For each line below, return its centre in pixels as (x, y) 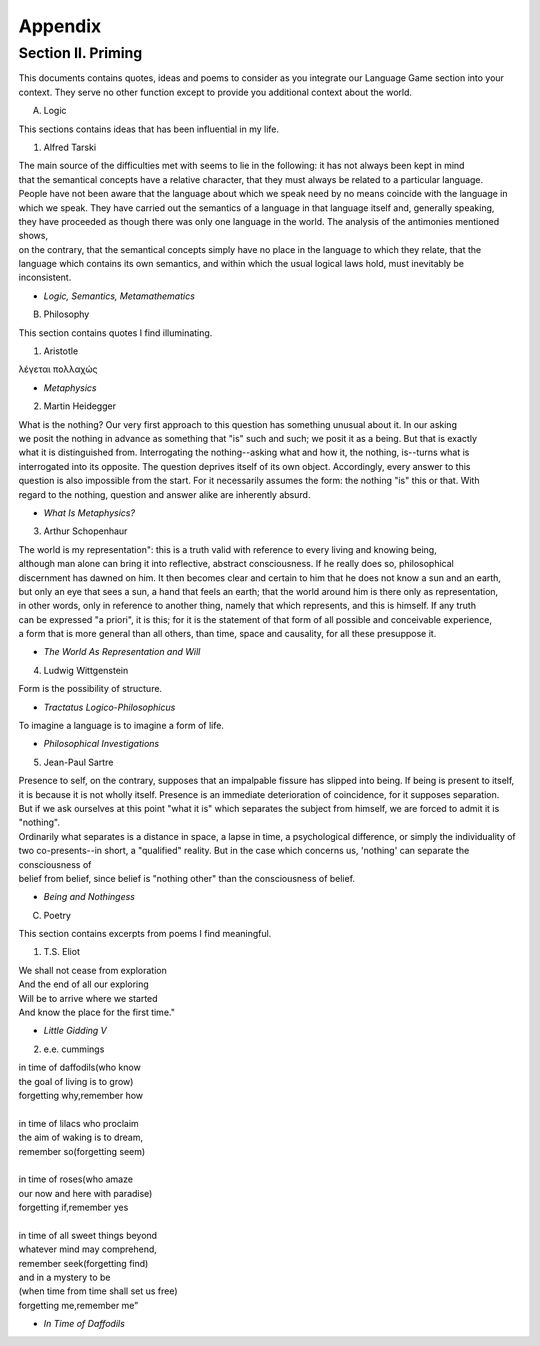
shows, (33, 236)
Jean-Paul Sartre (78, 762)
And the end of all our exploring (83, 984)
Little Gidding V (75, 1031)
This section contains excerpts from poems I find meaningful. (145, 934)
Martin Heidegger (80, 406)
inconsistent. (45, 277)
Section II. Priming (80, 53)
